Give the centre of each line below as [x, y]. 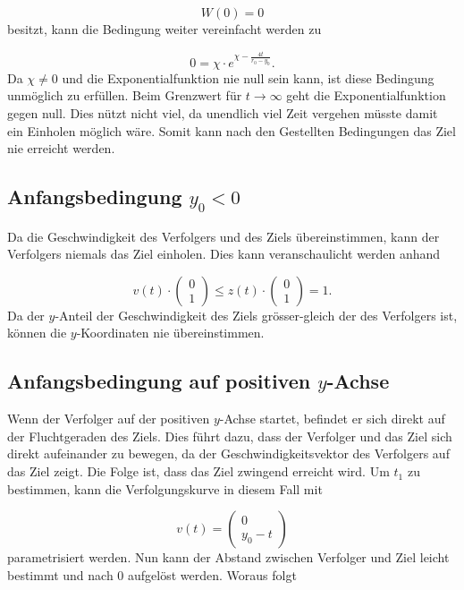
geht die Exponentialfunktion [366, 95]
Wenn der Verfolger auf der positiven [109, 419]
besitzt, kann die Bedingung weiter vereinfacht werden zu [165, 29]
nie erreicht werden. [61, 148]
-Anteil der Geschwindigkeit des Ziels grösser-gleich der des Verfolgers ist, [256, 315]
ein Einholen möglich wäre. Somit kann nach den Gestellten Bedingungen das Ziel [232, 130]
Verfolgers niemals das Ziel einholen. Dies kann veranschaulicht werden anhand [224, 254]
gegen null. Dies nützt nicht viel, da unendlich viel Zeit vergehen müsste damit [223, 112]
